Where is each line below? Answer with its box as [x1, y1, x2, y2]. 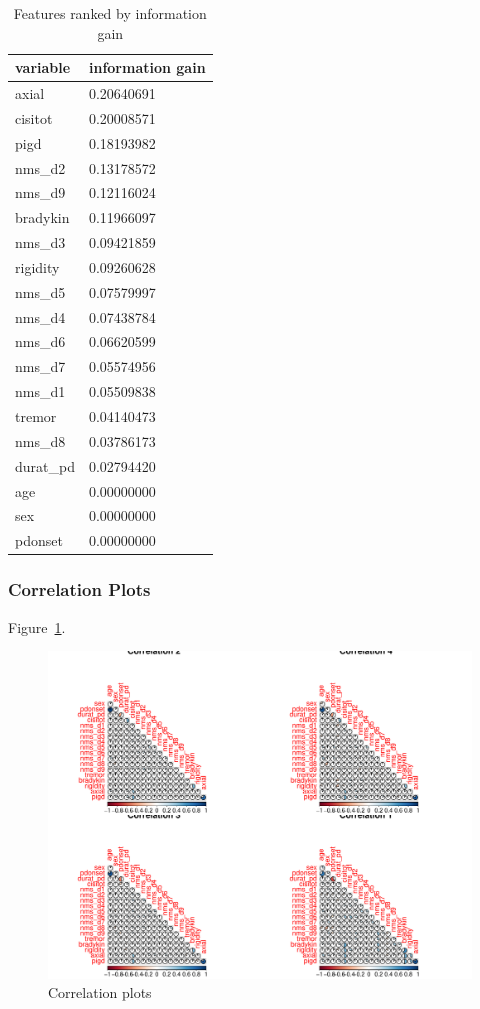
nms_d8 [15, 430, 66, 451]
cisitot [15, 107, 53, 128]
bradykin [15, 207, 70, 228]
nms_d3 [15, 232, 66, 253]
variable [15, 57, 71, 78]
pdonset [15, 530, 63, 551]
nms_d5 [15, 281, 66, 302]
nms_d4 [15, 306, 66, 327]
